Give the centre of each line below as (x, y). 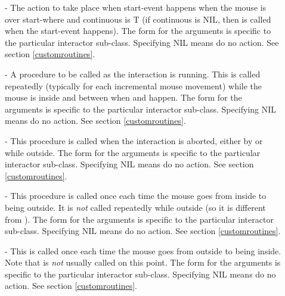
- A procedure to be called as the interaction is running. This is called (133, 74)
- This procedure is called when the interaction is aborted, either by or (134, 140)
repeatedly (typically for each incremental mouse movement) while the (134, 85)
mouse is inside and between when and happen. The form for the (123, 97)
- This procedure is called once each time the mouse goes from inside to (136, 196)
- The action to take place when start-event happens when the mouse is (136, 7)
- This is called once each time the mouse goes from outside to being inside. (143, 250)
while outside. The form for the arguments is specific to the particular (133, 152)
